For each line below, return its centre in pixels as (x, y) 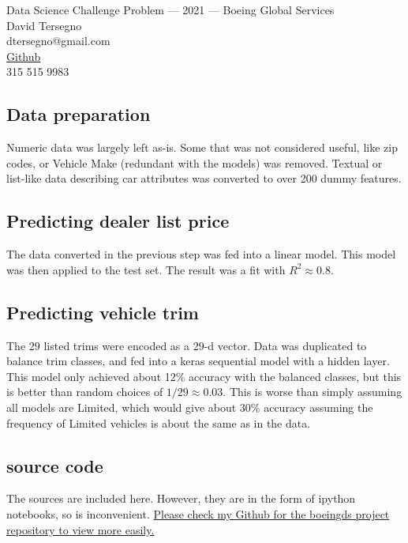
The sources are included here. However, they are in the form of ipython (181, 498)
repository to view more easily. (80, 529)
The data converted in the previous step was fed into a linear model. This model (201, 254)
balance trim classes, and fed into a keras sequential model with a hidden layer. (198, 361)
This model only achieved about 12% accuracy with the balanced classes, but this (204, 376)
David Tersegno (44, 25)
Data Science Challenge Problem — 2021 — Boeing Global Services (170, 9)
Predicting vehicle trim (103, 312)
